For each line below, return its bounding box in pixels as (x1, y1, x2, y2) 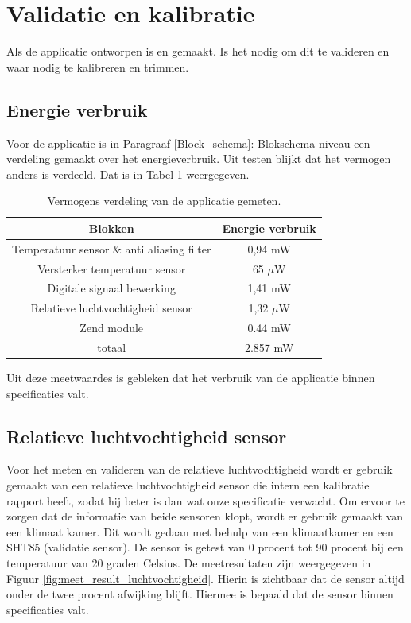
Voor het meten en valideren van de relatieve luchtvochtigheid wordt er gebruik (6, 461, 393, 478)
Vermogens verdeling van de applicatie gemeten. (47, 192, 281, 209)
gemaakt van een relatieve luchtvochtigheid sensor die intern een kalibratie (6, 477, 370, 493)
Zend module (79, 319, 144, 336)
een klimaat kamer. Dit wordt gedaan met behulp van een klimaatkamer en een (6, 523, 394, 540)
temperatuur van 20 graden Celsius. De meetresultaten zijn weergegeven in (6, 555, 371, 571)
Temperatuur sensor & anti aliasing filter (12, 240, 211, 257)
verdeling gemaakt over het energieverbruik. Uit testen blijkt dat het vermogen (6, 150, 391, 167)
